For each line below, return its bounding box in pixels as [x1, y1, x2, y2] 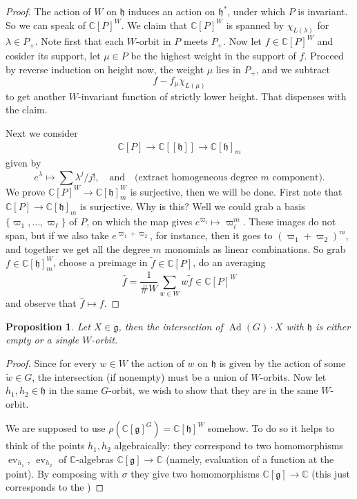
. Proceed [304, 48, 344, 62]
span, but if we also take [6, 228, 109, 243]
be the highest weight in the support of [131, 48, 296, 62]
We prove [6, 184, 46, 198]
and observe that [6, 296, 77, 310]
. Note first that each [35, 34, 124, 48]
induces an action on [128, 4, 215, 18]
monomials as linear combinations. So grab [164, 241, 346, 256]
